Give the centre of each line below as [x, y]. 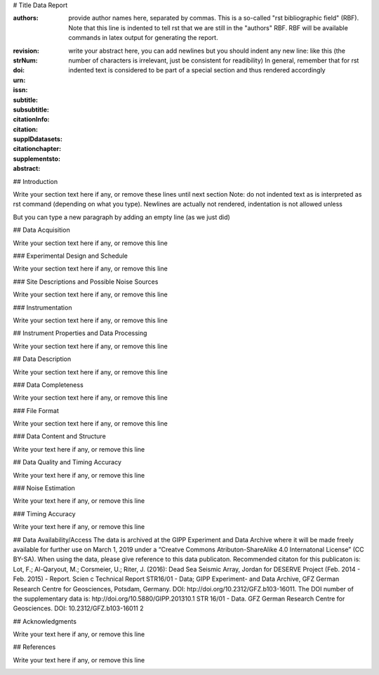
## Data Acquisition [41, 230]
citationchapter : [37, 149]
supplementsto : [37, 159]
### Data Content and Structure [60, 436]
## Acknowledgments [45, 621]
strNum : [25, 60]
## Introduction [35, 181]
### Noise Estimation [44, 488]
